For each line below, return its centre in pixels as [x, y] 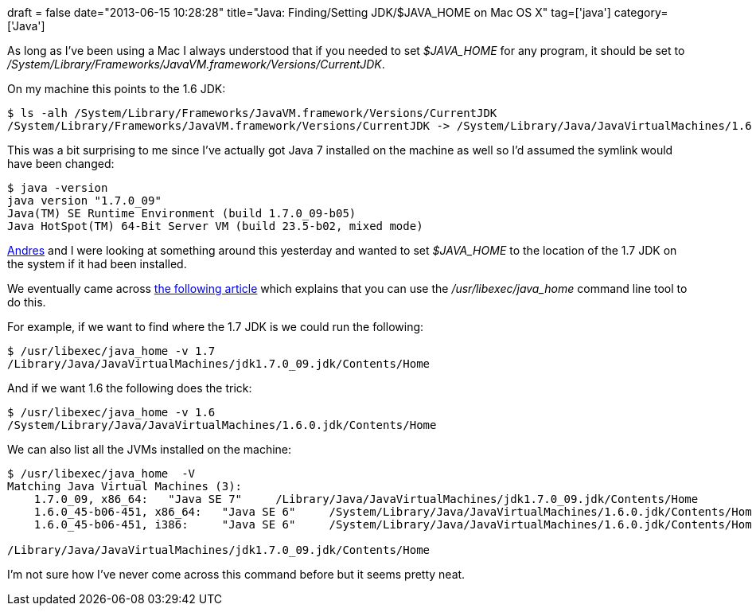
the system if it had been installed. [97, 264]
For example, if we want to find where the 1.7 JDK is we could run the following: [216, 327]
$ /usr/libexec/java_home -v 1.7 [111, 351]
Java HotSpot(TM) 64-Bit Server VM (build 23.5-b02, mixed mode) [215, 226]
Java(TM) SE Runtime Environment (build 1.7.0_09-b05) [182, 213]
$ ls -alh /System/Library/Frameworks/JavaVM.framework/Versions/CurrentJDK [252, 113]
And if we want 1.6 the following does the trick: [130, 388]
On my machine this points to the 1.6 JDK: [117, 89]
